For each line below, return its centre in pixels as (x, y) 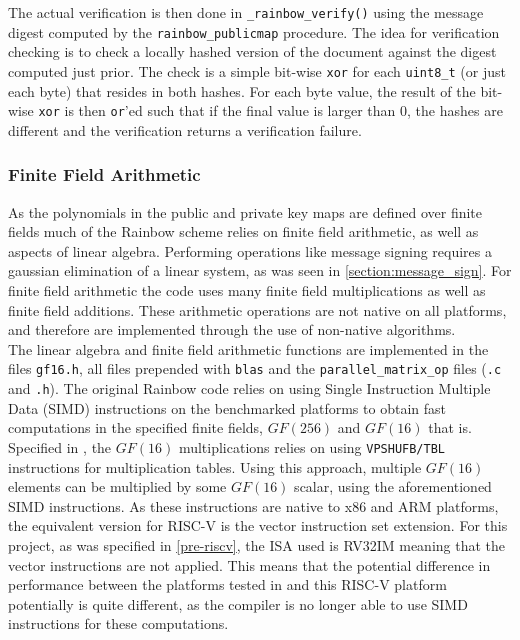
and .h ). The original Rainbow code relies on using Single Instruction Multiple (249, 388)
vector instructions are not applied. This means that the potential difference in (249, 564)
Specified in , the (60, 446)
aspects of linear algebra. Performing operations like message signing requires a (250, 250)
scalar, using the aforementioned (393, 486)
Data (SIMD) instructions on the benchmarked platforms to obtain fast (227, 407)
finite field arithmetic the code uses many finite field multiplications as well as (247, 290)
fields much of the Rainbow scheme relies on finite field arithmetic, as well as (243, 231)
